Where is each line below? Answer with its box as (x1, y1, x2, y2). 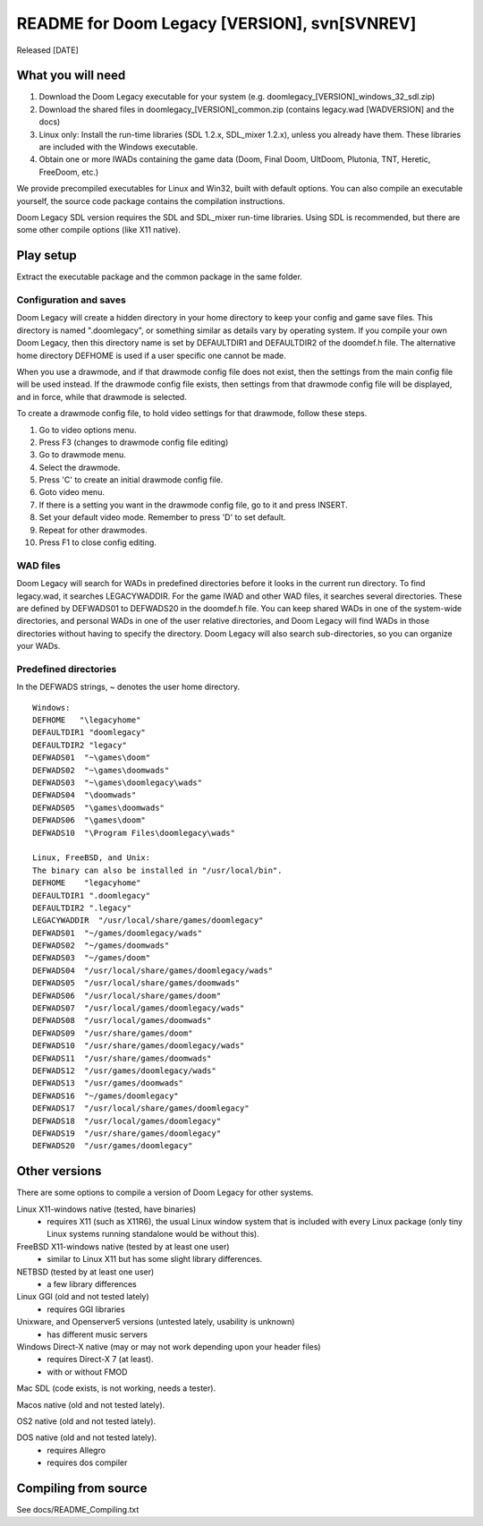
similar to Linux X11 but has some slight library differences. (47, 1254, 263, 1265)
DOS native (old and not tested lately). (16, 1432, 157, 1443)
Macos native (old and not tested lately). (16, 1399, 165, 1410)
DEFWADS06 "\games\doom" (32, 815, 147, 825)
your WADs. (16, 641, 61, 652)
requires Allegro (47, 1445, 106, 1455)
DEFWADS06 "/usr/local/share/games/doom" (32, 990, 222, 1001)
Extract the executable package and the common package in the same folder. (16, 271, 303, 282)
